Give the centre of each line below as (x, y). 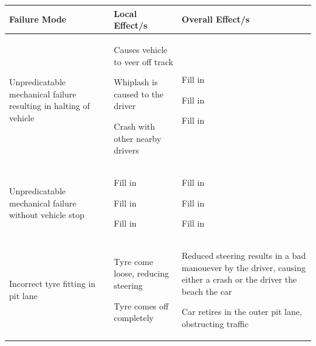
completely (134, 318)
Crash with (135, 126)
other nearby (138, 138)
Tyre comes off (141, 305)
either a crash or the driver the (239, 279)
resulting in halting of (50, 106)
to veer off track (143, 61)
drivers (126, 150)
